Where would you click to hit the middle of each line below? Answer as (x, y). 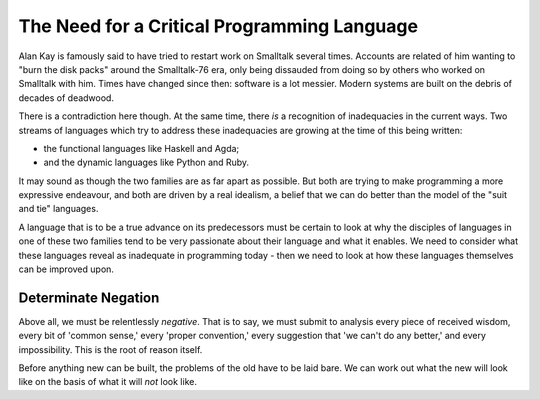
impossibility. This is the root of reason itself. (110, 349)
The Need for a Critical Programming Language (218, 26)
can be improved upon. (66, 269)
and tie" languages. (58, 209)
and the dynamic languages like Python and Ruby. (146, 162)
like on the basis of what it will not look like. (107, 382)
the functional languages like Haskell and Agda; (141, 148)
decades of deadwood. (66, 97)
